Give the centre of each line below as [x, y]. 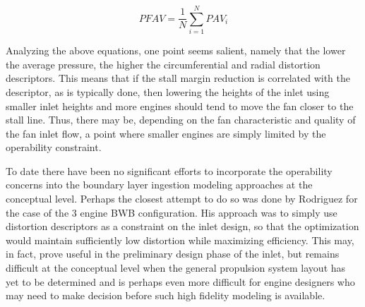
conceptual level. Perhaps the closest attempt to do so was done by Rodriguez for [182, 199]
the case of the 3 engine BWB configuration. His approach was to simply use [172, 212]
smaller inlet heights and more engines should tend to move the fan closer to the [180, 106]
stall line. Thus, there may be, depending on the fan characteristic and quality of [181, 120]
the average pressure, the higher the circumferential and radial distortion [163, 64]
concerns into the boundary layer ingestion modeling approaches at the [159, 185]
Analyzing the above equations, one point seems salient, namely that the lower [176, 50]
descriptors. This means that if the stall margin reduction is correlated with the [178, 78]
